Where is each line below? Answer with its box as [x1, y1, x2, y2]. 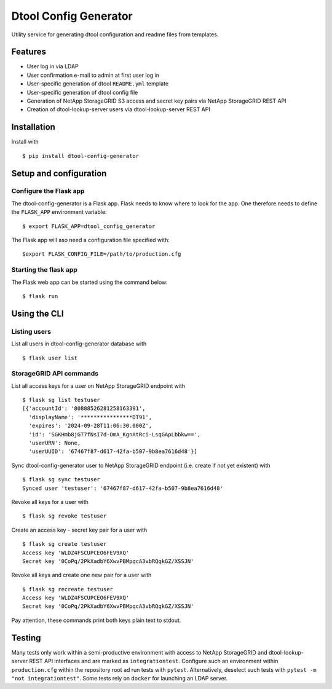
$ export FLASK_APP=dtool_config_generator [22, 222, 156, 230]
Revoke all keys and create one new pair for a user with [11, 572, 152, 579]
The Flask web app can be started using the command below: [11, 278, 168, 286]
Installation [11, 122, 55, 132]
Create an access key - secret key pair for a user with [11, 526, 148, 533]
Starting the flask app [11, 266, 78, 274]
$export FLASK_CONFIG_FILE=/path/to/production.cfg [22, 251, 181, 258]
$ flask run [22, 293, 58, 299]
